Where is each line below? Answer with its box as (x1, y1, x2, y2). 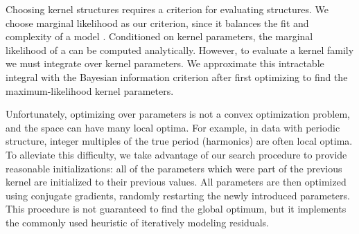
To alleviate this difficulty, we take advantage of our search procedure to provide (6, 147, 347, 161)
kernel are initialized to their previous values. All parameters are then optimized (6, 174, 347, 189)
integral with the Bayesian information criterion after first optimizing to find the (6, 69, 348, 84)
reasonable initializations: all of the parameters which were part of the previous (6, 161, 342, 175)
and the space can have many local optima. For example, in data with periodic (6, 120, 340, 134)
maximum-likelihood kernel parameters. (6, 83, 174, 98)
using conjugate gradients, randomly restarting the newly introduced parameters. (6, 188, 350, 202)
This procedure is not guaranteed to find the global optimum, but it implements (6, 201, 347, 216)
